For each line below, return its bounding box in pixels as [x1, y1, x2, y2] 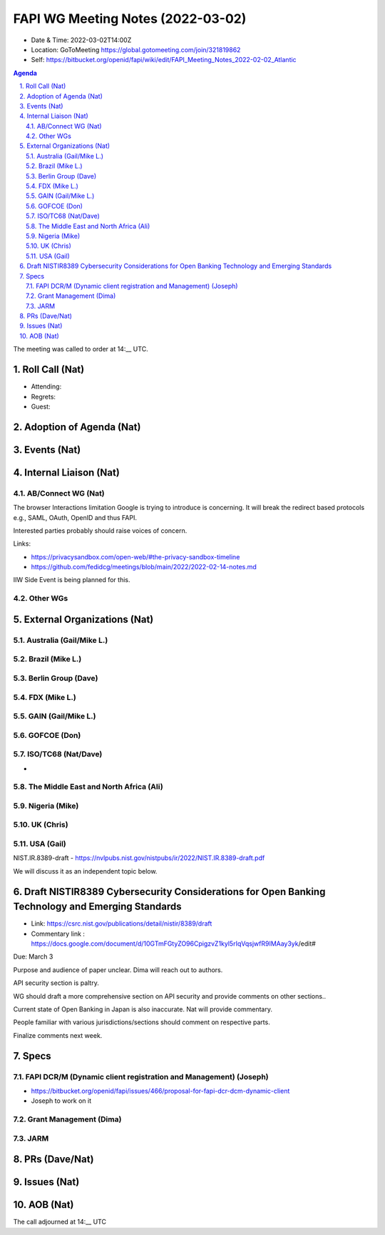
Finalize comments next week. [13, 1031, 103, 1039]
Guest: [31, 402, 51, 411]
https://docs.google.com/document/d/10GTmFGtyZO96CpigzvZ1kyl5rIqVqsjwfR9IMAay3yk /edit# [31, 939, 317, 948]
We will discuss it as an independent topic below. [13, 866, 158, 875]
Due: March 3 [13, 952, 53, 961]
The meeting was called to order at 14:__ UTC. [13, 345, 149, 354]
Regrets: [31, 392, 56, 401]
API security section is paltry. [13, 979, 99, 987]
